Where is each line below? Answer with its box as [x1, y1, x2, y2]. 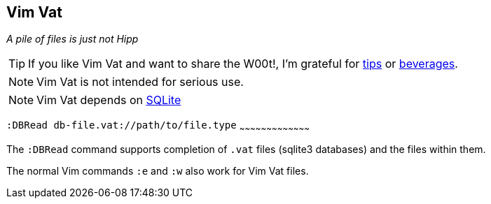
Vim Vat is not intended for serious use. [36, 75, 244, 89]
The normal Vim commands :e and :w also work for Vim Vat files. [6, 165, 309, 177]
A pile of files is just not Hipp [6, 33, 139, 45]
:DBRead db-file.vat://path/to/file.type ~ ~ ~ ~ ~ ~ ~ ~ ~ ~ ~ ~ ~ [6, 119, 310, 134]
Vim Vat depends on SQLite [36, 93, 181, 108]
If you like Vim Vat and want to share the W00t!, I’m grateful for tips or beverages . [28, 57, 458, 71]
